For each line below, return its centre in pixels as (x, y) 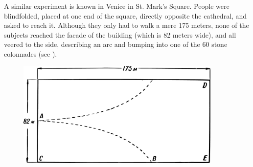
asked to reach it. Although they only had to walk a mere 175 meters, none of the (126, 25)
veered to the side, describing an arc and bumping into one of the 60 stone (116, 44)
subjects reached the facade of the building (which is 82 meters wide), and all (120, 34)
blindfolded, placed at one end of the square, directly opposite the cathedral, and (126, 15)
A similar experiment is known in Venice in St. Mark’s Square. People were (117, 6)
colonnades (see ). (31, 53)
